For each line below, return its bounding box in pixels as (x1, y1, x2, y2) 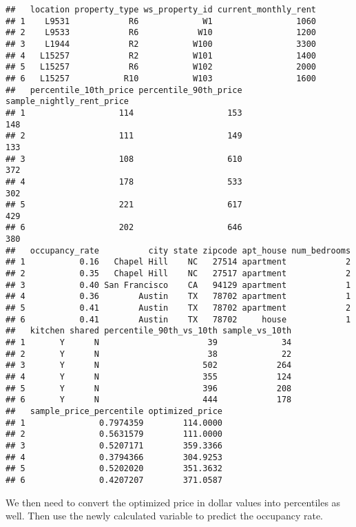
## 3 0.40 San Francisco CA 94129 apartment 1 (6, 280, 351, 290)
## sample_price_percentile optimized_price (6, 406, 222, 416)
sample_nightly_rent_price (6, 96, 129, 107)
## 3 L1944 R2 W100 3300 (6, 39, 317, 49)
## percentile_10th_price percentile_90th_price (6, 85, 242, 95)
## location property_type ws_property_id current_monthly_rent (6, 5, 317, 14)
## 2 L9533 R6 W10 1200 (6, 28, 317, 38)
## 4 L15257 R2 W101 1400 (6, 50, 317, 61)
